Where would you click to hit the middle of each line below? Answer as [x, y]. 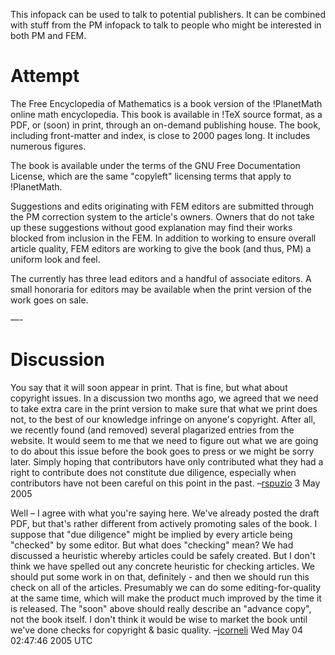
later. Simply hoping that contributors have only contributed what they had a [167, 461]
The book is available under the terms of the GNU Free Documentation [155, 165]
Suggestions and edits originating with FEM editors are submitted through [162, 206]
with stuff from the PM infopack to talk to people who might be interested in [166, 25]
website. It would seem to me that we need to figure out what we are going [164, 440]
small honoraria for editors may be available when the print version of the [161, 289]
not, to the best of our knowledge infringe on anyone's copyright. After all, [163, 419]
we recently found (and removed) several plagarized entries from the [152, 430]
